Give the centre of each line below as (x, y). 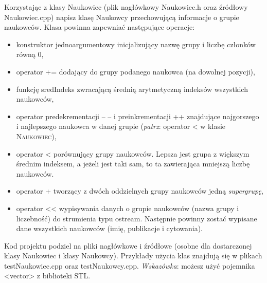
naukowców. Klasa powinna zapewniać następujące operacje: (100, 27)
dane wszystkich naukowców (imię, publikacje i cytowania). (109, 228)
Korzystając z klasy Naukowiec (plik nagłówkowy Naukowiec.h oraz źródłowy (126, 7)
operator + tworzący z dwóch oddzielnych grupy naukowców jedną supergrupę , (140, 191)
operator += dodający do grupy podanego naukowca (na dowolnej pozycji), (136, 71)
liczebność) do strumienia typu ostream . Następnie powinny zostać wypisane (137, 218)
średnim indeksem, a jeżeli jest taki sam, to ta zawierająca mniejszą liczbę (133, 164)
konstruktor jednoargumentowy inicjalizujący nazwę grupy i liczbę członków (136, 44)
